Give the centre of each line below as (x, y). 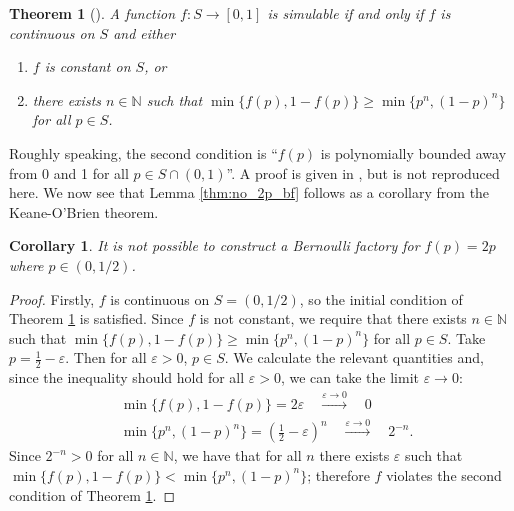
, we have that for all (237, 455)
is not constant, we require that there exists (333, 318)
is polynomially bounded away (413, 152)
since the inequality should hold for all (127, 377)
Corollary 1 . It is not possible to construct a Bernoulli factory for (214, 245)
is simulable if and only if (345, 13)
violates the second (444, 474)
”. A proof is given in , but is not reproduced (363, 172)
